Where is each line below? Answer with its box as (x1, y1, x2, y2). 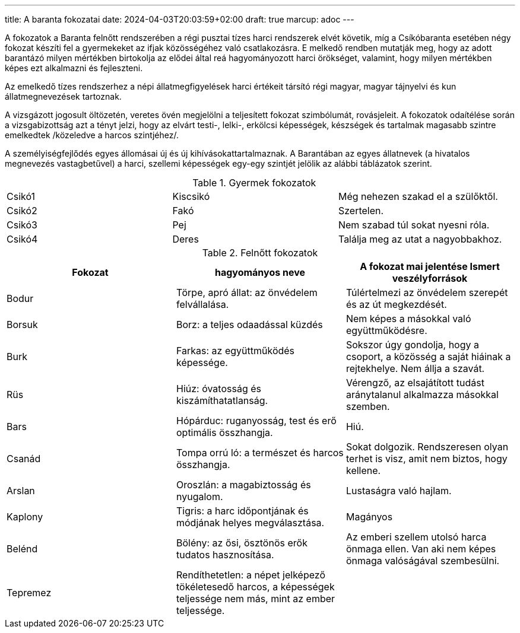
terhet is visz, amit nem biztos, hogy (345, 453, 508, 465)
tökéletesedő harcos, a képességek (176, 581, 335, 593)
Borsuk (7, 319, 38, 330)
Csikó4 (7, 233, 38, 245)
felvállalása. (176, 298, 229, 310)
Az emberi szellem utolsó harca (345, 531, 487, 543)
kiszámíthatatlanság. (176, 395, 268, 406)
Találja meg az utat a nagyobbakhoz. (338, 233, 502, 245)
